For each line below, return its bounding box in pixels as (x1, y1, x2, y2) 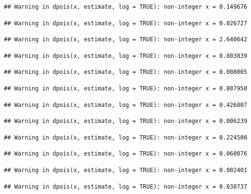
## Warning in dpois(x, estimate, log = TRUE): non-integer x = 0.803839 (4, 52, 248, 59)
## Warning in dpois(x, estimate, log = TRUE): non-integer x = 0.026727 (4, 19, 248, 27)
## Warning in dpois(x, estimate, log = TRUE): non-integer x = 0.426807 (4, 101, 248, 108)
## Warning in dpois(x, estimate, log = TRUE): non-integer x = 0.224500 (4, 134, 248, 141)
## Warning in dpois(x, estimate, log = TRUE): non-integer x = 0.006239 (4, 118, 248, 125)
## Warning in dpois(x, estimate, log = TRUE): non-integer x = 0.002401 (4, 166, 248, 174)
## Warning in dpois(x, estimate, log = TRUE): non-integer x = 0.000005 (4, 69, 248, 76)
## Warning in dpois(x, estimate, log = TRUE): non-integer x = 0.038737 (4, 183, 248, 190)
